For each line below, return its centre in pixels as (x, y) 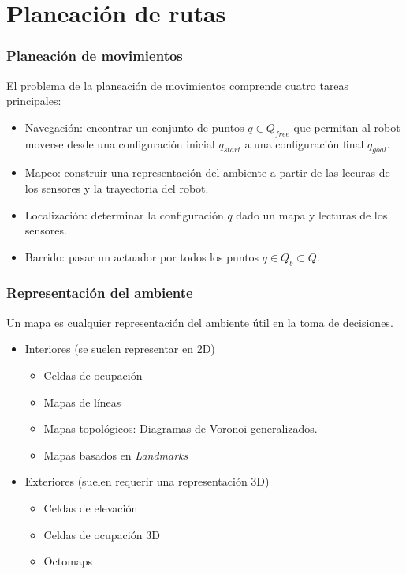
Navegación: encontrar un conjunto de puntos (134, 127)
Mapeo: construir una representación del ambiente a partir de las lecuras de (207, 173)
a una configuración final (304, 143)
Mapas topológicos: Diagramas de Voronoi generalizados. (181, 428)
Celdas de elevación (91, 507)
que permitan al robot (347, 127)
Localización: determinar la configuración (124, 214)
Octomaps (68, 561)
